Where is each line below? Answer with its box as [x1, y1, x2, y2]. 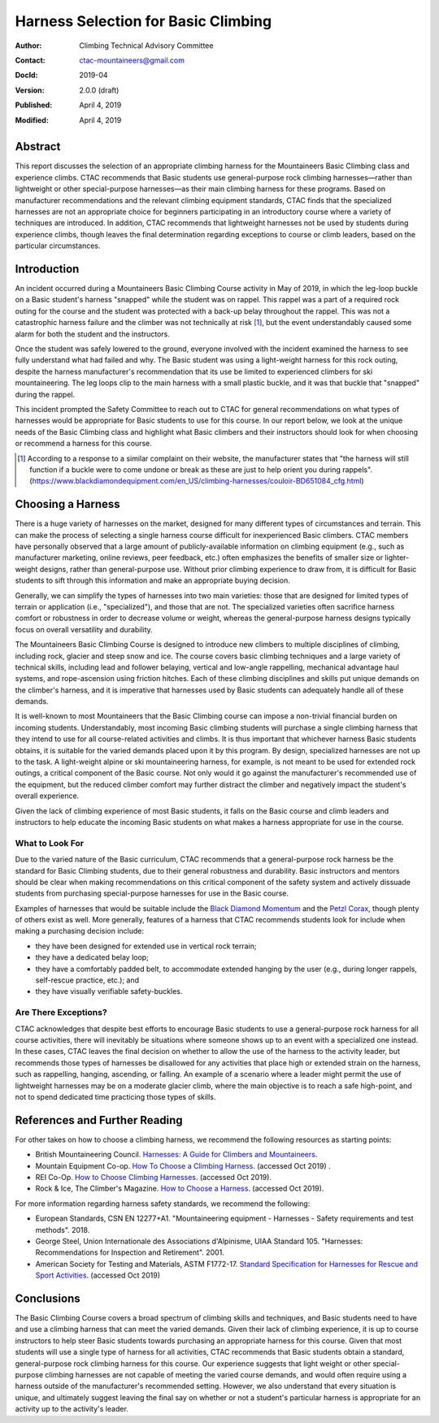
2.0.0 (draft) [79, 85, 120, 95]
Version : [15, 85, 45, 95]
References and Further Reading [15, 1113, 183, 1127]
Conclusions [15, 1291, 80, 1305]
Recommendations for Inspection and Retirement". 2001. [35, 1247, 225, 1257]
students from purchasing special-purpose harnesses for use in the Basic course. [15, 888, 289, 898]
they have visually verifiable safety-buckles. [35, 987, 183, 996]
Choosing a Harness [15, 497, 120, 511]
